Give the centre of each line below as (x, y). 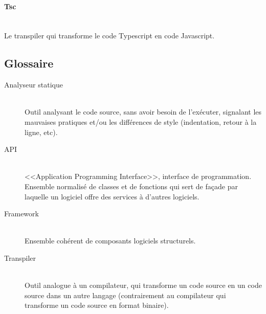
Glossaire (29, 63)
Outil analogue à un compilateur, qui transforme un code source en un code (143, 285)
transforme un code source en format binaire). (97, 305)
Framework (21, 214)
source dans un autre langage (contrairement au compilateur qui (125, 295)
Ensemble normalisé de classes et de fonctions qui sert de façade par (131, 186)
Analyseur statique (34, 85)
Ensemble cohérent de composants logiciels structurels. (110, 241)
